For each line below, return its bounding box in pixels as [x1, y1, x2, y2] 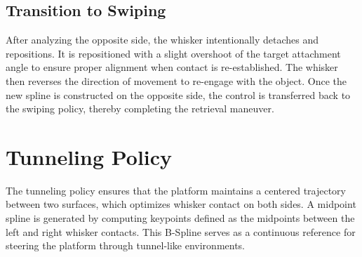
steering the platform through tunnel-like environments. [6, 238, 246, 253]
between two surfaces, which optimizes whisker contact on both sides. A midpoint [6, 197, 356, 211]
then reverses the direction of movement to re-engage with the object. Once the [6, 73, 347, 88]
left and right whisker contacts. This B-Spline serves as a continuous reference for [6, 224, 356, 239]
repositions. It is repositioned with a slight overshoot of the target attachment [6, 46, 341, 60]
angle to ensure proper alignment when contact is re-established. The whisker [6, 60, 338, 74]
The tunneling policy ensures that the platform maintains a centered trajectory [6, 183, 347, 197]
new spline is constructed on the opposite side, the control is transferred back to [6, 87, 351, 102]
